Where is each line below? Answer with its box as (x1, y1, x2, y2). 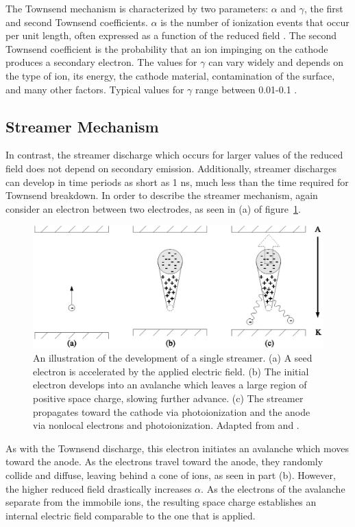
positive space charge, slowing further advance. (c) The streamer (33, 390, 304, 405)
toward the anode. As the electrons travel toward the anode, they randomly (5, 454, 323, 469)
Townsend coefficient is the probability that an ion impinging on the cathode (5, 41, 328, 56)
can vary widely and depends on (208, 55, 344, 69)
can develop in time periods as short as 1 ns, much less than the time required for (5, 174, 349, 189)
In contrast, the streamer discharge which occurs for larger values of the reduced (5, 148, 343, 162)
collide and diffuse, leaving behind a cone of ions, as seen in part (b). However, (5, 467, 336, 482)
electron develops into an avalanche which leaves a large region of (33, 377, 307, 392)
